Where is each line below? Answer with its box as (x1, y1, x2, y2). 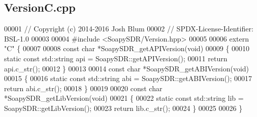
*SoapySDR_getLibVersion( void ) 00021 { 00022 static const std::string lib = (4, 93, 244, 103)
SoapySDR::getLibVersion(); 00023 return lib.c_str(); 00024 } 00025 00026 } (4, 102, 243, 113)
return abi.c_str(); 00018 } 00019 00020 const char (4, 83, 163, 93)
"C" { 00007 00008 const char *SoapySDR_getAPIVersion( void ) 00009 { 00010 (4, 43, 250, 54)
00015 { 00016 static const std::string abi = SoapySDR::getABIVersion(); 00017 (4, 73, 252, 84)
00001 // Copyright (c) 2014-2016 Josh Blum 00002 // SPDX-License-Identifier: (4, 23, 253, 34)
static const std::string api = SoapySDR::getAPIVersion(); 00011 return (4, 53, 228, 63)
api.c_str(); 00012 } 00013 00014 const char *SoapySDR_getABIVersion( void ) (4, 63, 249, 73)
